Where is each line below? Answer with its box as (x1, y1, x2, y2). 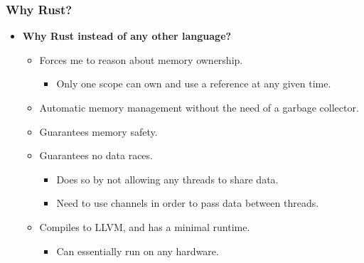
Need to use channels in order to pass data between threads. (56, 195, 319, 210)
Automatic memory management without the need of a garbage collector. (39, 100, 359, 114)
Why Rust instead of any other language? (22, 28, 232, 43)
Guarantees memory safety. (39, 124, 158, 139)
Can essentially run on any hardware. (56, 243, 219, 258)
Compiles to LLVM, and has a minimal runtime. (39, 219, 250, 234)
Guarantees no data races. (39, 148, 153, 163)
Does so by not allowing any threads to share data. (56, 171, 279, 186)
